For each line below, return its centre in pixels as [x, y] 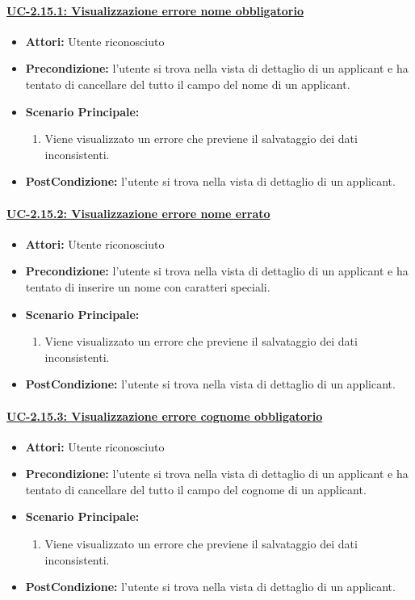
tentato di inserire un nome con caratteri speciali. [148, 286]
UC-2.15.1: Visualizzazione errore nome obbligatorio [155, 10]
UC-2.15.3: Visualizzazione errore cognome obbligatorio [165, 415]
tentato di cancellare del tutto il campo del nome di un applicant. [188, 84]
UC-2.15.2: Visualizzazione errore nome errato [138, 213]
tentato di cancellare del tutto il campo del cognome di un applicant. [196, 489]
